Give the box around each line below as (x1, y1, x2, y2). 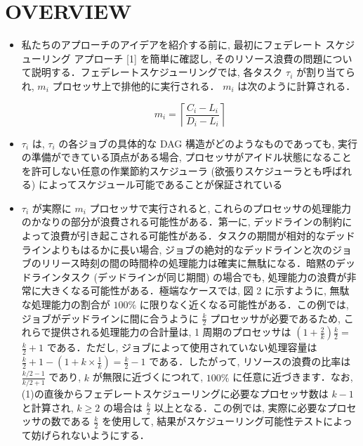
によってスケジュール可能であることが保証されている (38, 177, 283, 192)
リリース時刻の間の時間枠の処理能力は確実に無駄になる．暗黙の (41, 256, 336, 270)
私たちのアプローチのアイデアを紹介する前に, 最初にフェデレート (21, 37, 322, 52)
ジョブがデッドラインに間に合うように (21, 310, 199, 325)
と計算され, (21, 400, 74, 414)
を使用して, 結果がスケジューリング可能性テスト (102, 414, 324, 428)
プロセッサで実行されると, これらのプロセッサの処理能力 (89, 200, 352, 215)
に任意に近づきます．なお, (232, 369, 353, 384)
